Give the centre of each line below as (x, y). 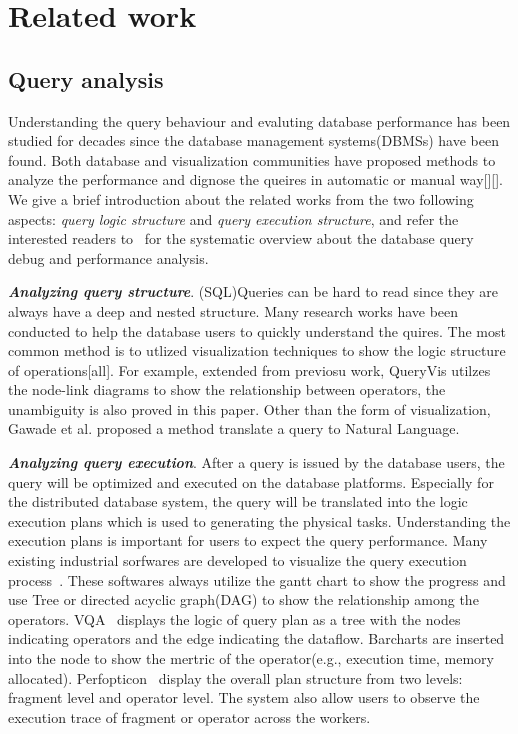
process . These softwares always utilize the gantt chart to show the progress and (257, 579)
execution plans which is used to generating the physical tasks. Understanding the (259, 520)
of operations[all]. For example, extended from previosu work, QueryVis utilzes (249, 369)
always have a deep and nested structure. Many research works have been (233, 310)
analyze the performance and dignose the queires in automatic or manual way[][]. (255, 179)
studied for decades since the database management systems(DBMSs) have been (253, 140)
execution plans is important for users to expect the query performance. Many (248, 540)
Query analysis (86, 78)
